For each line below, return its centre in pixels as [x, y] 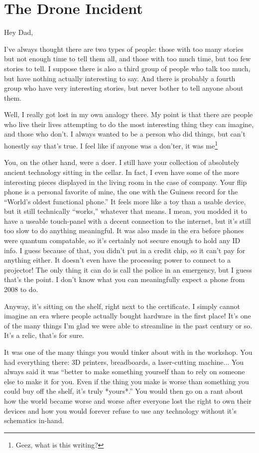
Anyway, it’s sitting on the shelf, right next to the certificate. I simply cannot [122, 306]
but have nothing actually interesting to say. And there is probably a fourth [120, 78]
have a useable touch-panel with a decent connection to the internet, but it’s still [128, 221]
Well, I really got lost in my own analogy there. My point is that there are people [129, 114]
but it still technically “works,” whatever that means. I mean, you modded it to [126, 211]
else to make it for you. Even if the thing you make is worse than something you [127, 381]
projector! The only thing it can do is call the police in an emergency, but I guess [128, 269]
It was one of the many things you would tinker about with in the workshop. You [128, 352]
